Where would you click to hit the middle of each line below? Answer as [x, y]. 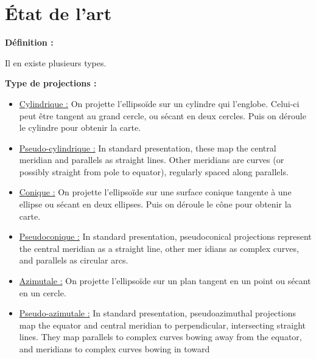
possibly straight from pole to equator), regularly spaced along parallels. [154, 171]
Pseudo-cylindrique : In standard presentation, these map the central [148, 148]
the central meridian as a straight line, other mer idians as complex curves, [159, 248]
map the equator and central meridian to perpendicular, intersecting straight [163, 325]
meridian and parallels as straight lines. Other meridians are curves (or [152, 160]
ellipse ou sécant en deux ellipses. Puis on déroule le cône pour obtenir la [155, 204]
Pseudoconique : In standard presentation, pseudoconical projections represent [165, 236]
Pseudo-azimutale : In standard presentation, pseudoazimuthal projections [157, 313]
